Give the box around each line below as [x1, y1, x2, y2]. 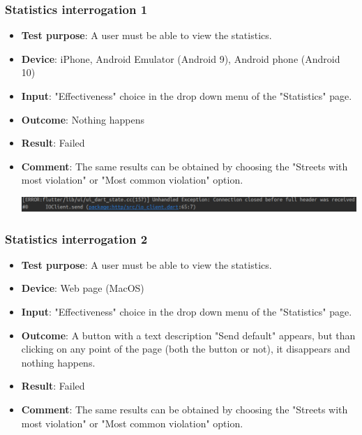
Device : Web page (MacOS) [21, 281, 144, 295]
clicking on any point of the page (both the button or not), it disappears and [21, 341, 351, 356]
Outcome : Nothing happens [21, 112, 144, 126]
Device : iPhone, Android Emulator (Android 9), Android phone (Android [21, 51, 340, 66]
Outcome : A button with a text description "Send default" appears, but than [21, 327, 356, 342]
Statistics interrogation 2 [5, 230, 148, 247]
